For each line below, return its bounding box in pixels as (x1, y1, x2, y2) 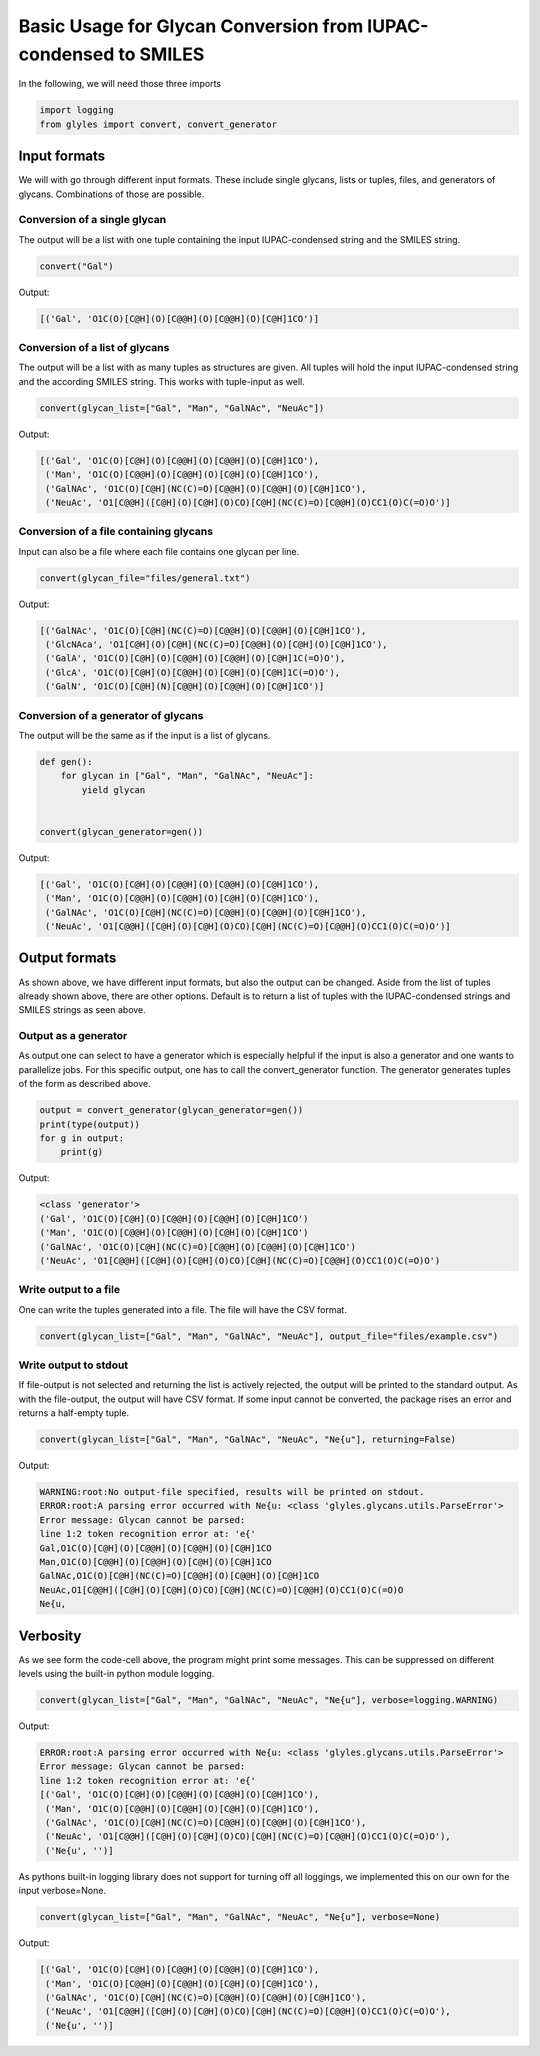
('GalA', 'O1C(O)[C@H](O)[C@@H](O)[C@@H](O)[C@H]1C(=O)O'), (45, 653, 346, 664)
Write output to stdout (18, 1358, 129, 1372)
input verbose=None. (18, 1885, 107, 1897)
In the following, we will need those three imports (18, 78, 222, 90)
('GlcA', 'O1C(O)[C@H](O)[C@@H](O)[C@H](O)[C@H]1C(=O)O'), (45, 666, 341, 678)
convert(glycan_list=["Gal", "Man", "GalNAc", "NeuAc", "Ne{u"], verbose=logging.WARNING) (39, 1695, 499, 1706)
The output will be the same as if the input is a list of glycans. (18, 729, 271, 741)
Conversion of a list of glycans (18, 341, 170, 355)
